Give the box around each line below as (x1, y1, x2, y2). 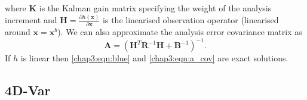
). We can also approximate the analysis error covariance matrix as (57, 26, 302, 38)
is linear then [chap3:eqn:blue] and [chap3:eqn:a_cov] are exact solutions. (20, 52, 288, 64)
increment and (5, 13, 57, 26)
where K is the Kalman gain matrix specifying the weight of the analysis (5, 2, 272, 14)
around (5, 26, 30, 38)
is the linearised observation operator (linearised (103, 13, 279, 26)
